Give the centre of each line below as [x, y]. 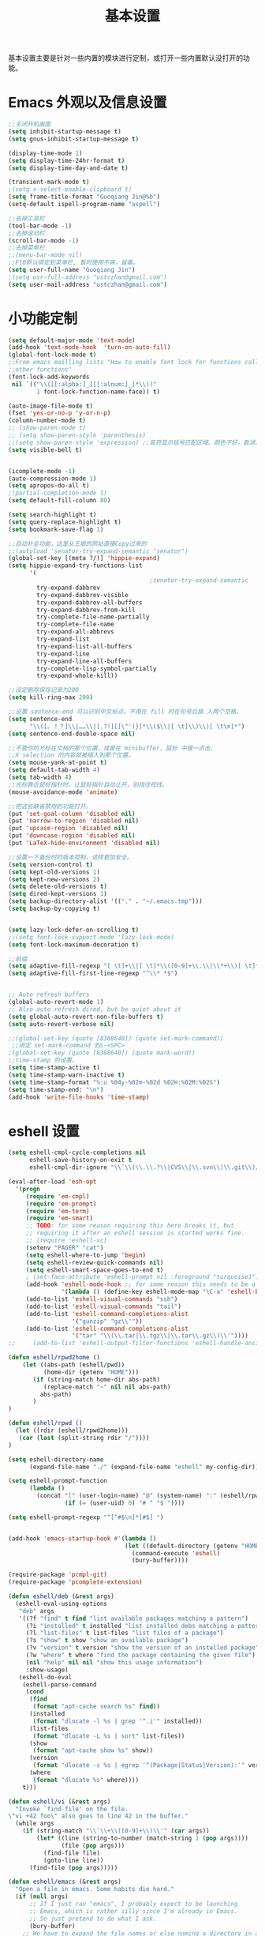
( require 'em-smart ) [59, 1218]
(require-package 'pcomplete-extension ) [76, 1582]
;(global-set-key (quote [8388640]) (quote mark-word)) [102, 1053]
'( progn [28, 1189]
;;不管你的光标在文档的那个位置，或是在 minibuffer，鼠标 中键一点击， [112, 748]
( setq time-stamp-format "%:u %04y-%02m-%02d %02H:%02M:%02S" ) [114, 1082]
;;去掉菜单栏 [26, 248]
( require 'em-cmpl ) [58, 1196]
